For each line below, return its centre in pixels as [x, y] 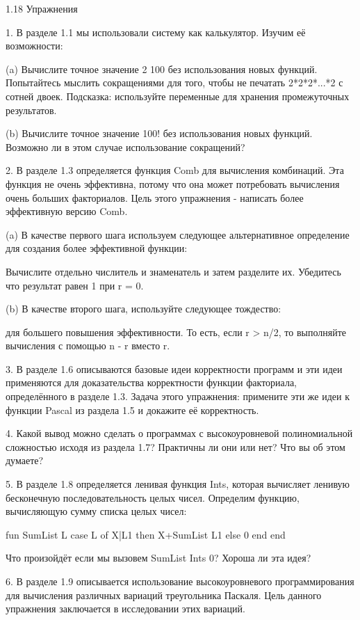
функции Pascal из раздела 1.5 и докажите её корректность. [132, 410]
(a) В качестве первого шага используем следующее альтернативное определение [178, 234]
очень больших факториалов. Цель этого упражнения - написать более [155, 197]
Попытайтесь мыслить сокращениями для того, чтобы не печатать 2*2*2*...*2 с [174, 82]
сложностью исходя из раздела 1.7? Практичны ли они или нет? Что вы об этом [175, 446]
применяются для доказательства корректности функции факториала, [152, 382]
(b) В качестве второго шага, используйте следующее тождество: [144, 309]
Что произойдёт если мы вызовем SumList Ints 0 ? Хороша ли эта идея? [158, 558]
